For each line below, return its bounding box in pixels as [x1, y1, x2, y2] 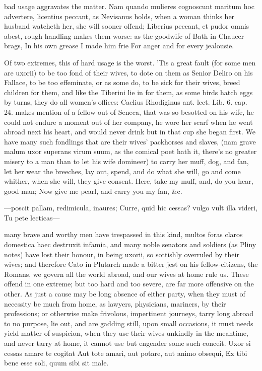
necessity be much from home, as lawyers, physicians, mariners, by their [4, 298, 226, 309]
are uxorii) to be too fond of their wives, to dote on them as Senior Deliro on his [4, 67, 253, 78]
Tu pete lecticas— [4, 212, 60, 222]
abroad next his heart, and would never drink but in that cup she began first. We [4, 126, 256, 137]
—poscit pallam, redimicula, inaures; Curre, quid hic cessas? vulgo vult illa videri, [4, 202, 258, 213]
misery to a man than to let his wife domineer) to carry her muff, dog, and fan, [4, 156, 249, 166]
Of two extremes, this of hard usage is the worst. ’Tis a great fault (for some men [4, 57, 256, 67]
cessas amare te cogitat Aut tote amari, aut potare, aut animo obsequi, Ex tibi [4, 347, 247, 358]
